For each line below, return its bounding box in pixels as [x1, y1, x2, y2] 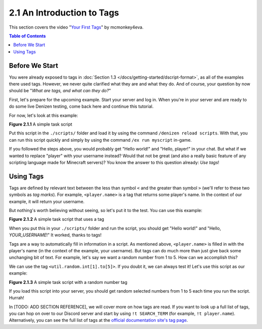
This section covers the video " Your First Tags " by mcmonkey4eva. [9, 24, 144, 30]
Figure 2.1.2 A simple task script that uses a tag [9, 216, 104, 222]
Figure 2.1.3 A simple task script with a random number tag [9, 279, 128, 285]
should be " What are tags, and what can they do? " [9, 88, 111, 94]
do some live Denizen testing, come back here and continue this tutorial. [9, 103, 154, 109]
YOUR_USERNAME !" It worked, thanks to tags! [9, 232, 102, 238]
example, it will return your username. [9, 198, 85, 204]
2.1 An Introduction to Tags [9, 7, 119, 18]
